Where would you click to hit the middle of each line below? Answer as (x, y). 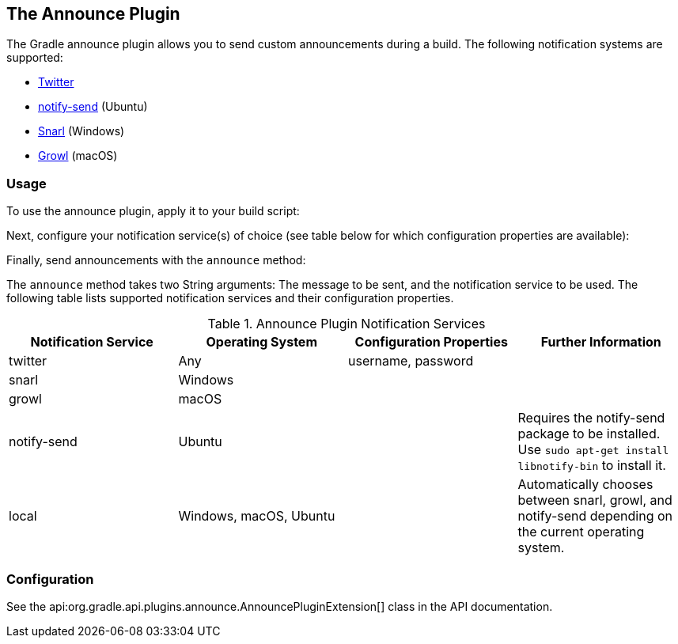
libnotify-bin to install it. (592, 466)
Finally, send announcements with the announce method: (156, 260)
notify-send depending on (595, 516)
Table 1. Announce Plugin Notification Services (347, 324)
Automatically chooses (585, 485)
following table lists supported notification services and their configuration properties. (230, 298)
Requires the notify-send (591, 418)
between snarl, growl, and (595, 500)
